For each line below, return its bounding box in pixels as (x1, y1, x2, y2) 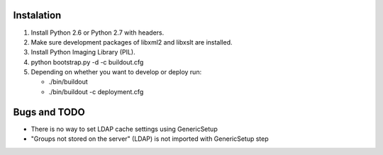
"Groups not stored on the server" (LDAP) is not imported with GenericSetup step (30, 134, 269, 143)
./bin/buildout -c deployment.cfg (48, 87, 144, 96)
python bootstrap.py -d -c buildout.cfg (30, 57, 144, 67)
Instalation (13, 9, 62, 21)
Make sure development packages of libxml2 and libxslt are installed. (30, 38, 233, 46)
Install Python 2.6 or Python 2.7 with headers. (30, 28, 165, 37)
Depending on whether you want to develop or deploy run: (30, 68, 202, 76)
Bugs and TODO (13, 106, 85, 118)
